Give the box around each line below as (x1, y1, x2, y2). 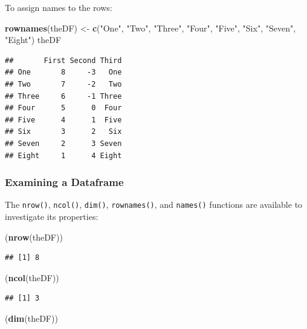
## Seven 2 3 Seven (5, 139, 122, 148)
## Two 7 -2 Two (5, 79, 122, 88)
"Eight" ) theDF (5, 33, 62, 46)
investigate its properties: (5, 210, 99, 222)
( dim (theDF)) (5, 311, 58, 324)
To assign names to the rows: (5, 1, 112, 13)
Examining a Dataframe (5, 174, 124, 190)
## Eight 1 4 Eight (5, 151, 122, 160)
